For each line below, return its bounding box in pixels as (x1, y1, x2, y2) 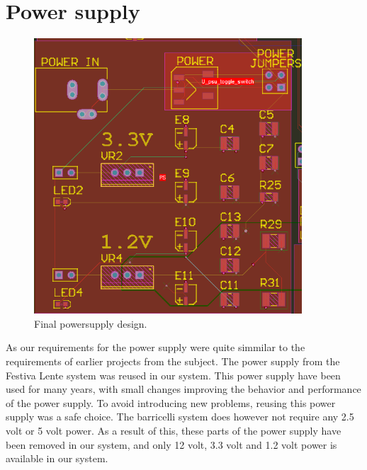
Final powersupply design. (34, 316, 147, 331)
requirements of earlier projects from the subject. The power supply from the (6, 354, 340, 369)
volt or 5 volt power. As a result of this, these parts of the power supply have (6, 423, 341, 438)
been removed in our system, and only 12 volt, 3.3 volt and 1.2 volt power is (6, 437, 337, 452)
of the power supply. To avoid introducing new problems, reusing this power (6, 395, 336, 410)
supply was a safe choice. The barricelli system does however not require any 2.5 (6, 409, 354, 424)
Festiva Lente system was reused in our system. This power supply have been (6, 367, 341, 382)
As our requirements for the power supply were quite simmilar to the (6, 340, 305, 355)
